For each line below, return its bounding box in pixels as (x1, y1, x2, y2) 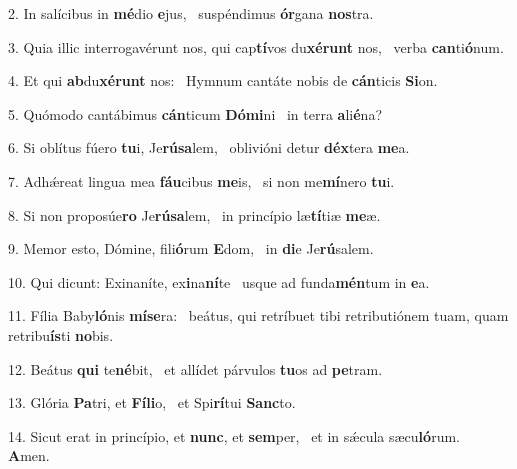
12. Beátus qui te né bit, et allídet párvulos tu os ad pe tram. (8, 358, 383, 379)
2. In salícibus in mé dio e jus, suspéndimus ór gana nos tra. (8, 3, 374, 23)
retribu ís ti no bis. (8, 324, 114, 345)
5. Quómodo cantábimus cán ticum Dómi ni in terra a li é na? (8, 103, 382, 124)
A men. (8, 445, 50, 466)
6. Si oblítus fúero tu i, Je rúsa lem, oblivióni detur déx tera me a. (8, 137, 410, 158)
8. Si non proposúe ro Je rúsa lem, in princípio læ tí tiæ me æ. (8, 204, 381, 225)
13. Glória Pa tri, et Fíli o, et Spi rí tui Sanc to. (8, 392, 296, 413)
